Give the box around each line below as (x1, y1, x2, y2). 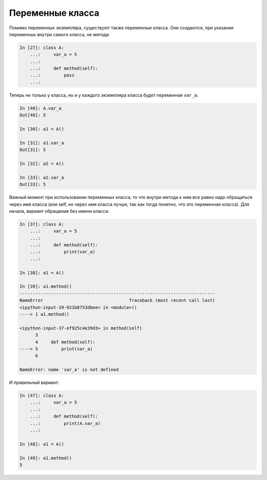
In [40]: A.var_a (19, 105, 62, 111)
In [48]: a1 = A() (19, 441, 64, 447)
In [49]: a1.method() (19, 455, 72, 461)
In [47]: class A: (19, 393, 64, 398)
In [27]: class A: (19, 45, 64, 50)
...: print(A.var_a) (30, 421, 101, 426)
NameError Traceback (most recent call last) (19, 297, 215, 303)
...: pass (30, 72, 75, 78)
